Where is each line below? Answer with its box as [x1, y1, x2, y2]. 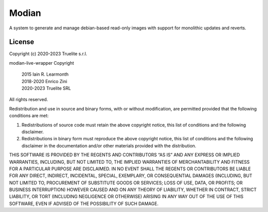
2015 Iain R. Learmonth [21, 71, 69, 77]
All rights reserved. [9, 97, 48, 103]
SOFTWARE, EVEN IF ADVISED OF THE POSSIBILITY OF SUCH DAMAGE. [9, 201, 159, 207]
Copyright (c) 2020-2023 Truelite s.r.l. [9, 51, 87, 57]
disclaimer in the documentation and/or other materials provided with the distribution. [21, 142, 197, 149]
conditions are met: [9, 112, 49, 119]
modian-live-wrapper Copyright [9, 60, 74, 66]
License [9, 38, 34, 46]
